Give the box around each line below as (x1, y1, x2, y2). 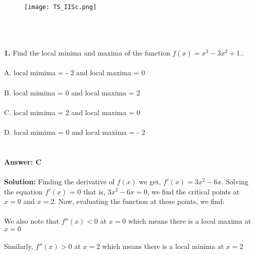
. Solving (221, 176, 248, 186)
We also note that (4, 216, 59, 226)
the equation (4, 186, 43, 196)
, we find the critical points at (147, 186, 240, 196)
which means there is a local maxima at (128, 216, 251, 226)
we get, (139, 176, 161, 186)
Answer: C (4, 156, 42, 167)
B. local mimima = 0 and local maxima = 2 (4, 87, 140, 97)
